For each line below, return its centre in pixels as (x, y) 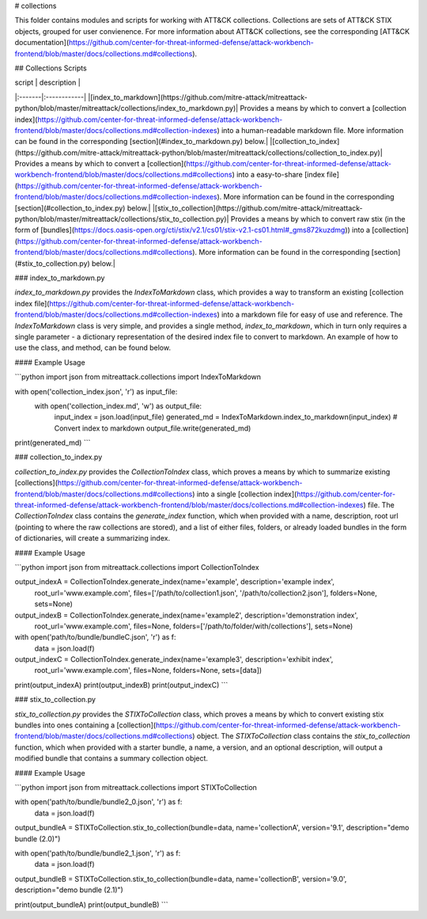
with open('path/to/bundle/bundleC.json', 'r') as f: (96, 637)
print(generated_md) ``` (53, 442)
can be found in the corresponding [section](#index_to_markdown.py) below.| (142, 142)
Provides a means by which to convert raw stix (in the (318, 219)
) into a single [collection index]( (245, 494)
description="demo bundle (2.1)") (69, 890)
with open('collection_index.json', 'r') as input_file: (96, 391)
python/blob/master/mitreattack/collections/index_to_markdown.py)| (127, 108)
